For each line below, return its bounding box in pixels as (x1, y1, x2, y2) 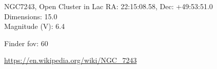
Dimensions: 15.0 (4, 11, 57, 21)
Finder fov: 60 (4, 38, 48, 48)
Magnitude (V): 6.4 (4, 21, 65, 31)
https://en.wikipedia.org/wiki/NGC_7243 (4, 55, 137, 65)
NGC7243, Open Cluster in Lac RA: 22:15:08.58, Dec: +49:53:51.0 (4, 1, 213, 11)
